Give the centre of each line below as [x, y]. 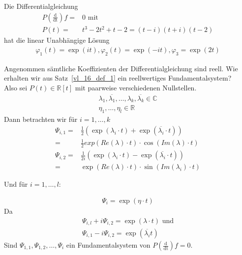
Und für [16, 184]
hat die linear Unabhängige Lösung [57, 40]
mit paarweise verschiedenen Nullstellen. [136, 87]
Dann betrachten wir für [41, 119]
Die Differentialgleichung [41, 6]
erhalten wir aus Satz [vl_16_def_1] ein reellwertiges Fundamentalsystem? [118, 78]
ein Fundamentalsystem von [108, 245]
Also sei [16, 87]
